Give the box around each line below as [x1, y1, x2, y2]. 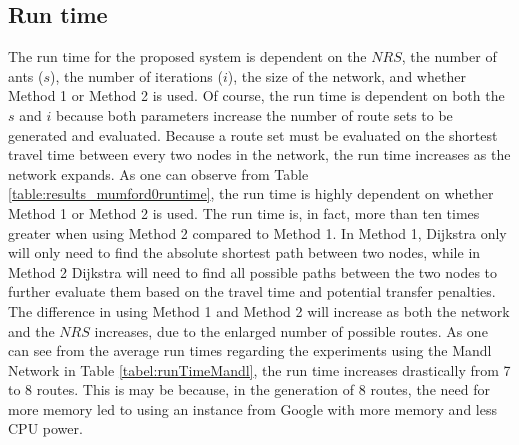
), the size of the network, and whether [227, 65, 466, 86]
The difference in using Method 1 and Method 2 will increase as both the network [8, 300, 510, 321]
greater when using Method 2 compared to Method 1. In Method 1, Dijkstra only [8, 222, 507, 243]
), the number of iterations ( [50, 65, 223, 86]
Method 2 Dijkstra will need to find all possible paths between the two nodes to [8, 261, 498, 282]
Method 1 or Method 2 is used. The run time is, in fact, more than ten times [8, 202, 480, 223]
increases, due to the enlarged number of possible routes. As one [94, 320, 488, 341]
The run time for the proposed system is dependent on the [8, 46, 367, 67]
